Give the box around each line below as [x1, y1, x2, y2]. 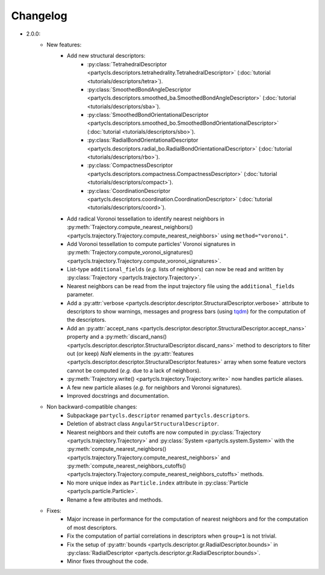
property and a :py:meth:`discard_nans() [67, 333, 167, 341]
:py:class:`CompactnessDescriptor [87, 162, 173, 169]
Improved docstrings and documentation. [67, 392, 170, 399]
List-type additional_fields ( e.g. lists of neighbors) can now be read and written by [67, 266, 284, 273]
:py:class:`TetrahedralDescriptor [87, 60, 167, 68]
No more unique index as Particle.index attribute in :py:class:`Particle [67, 479, 249, 486]
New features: [46, 41, 82, 48]
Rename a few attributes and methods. [67, 496, 163, 503]
